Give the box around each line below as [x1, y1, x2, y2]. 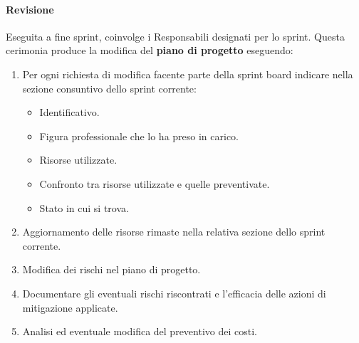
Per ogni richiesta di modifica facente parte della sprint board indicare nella [22, 66, 353, 81]
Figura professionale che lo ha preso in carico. [39, 128, 239, 143]
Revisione [6, 1, 54, 16]
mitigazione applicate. [22, 300, 118, 315]
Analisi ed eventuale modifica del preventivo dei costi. [22, 324, 257, 339]
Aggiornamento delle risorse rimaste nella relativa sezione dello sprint [22, 224, 326, 239]
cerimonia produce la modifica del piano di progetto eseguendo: [6, 43, 293, 58]
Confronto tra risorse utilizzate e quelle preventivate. [39, 176, 270, 191]
